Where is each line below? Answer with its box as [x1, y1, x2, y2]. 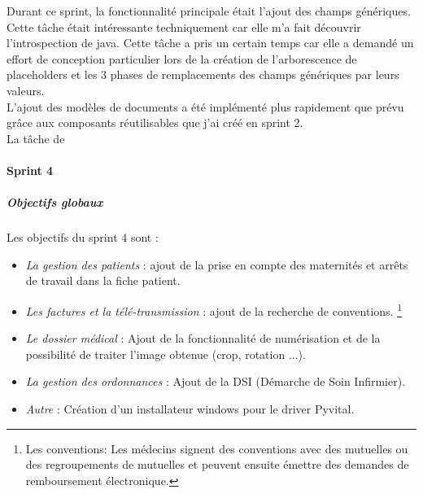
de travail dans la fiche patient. [25, 272, 181, 289]
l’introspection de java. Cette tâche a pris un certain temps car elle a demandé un [7, 34, 414, 51]
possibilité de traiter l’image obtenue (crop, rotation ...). [25, 345, 306, 362]
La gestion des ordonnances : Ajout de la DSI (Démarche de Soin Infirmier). [25, 373, 406, 390]
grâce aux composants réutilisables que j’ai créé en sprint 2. [7, 114, 303, 131]
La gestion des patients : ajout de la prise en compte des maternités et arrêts [25, 256, 408, 273]
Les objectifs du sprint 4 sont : [7, 229, 159, 246]
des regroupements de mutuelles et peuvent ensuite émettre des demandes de [25, 456, 409, 473]
